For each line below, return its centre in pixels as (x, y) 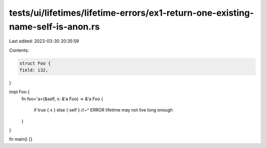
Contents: (19, 50)
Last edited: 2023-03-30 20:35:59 (44, 41)
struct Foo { (35, 63)
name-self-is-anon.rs (54, 27)
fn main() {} (21, 139)
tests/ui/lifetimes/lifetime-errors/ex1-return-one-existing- (132, 13)
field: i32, (34, 70)
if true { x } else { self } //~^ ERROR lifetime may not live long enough (103, 110)
